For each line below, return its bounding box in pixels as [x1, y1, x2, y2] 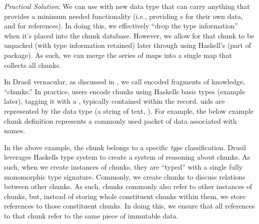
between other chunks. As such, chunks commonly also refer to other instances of [4, 181, 252, 192]
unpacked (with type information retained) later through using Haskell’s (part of [4, 40, 251, 50]
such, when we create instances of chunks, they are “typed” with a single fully [4, 161, 243, 172]
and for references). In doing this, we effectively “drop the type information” [4, 20, 238, 31]
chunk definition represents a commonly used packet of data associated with [4, 115, 237, 126]
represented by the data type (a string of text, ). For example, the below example [4, 105, 254, 116]
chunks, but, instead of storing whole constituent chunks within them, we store [4, 191, 246, 201]
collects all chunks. [4, 59, 61, 70]
